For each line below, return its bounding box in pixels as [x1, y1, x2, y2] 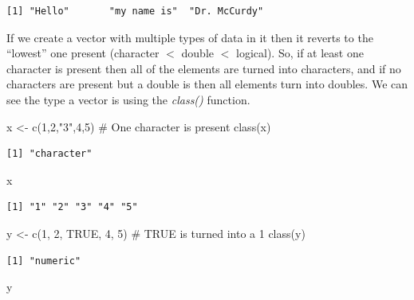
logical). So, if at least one [236, 45, 364, 61]
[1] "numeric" [6, 255, 81, 267]
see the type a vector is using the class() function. [6, 91, 250, 107]
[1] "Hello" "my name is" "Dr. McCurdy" [6, 6, 264, 17]
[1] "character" [6, 148, 93, 160]
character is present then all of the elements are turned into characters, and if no [6, 60, 401, 76]
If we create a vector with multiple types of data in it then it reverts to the [6, 29, 373, 45]
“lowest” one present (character [6, 45, 160, 61]
